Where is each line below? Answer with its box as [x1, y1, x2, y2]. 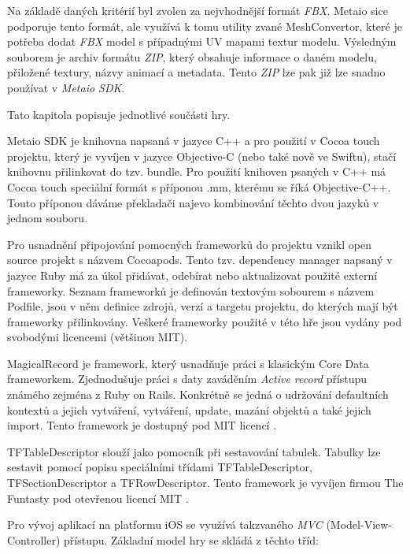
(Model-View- [326, 516, 393, 533]
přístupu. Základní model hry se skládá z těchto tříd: [64, 531, 319, 548]
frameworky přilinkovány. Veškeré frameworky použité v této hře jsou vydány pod [7, 313, 402, 329]
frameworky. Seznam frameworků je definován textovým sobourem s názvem [7, 282, 375, 299]
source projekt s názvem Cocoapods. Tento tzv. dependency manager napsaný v [7, 251, 393, 268]
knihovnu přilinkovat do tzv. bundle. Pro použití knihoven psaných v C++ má [7, 163, 386, 180]
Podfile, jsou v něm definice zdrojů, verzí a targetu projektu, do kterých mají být [7, 298, 398, 314]
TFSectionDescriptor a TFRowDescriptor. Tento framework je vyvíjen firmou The [7, 474, 404, 491]
